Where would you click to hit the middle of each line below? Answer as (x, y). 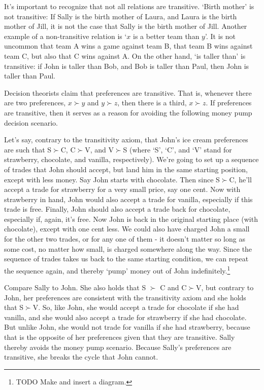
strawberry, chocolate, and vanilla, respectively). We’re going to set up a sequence (131, 159)
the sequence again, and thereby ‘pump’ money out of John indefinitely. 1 (117, 269)
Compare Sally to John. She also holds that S (75, 287)
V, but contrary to (225, 287)
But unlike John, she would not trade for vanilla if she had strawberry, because (127, 327)
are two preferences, (35, 103)
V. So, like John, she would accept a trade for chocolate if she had (136, 307)
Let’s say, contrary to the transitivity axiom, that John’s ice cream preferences (126, 140)
